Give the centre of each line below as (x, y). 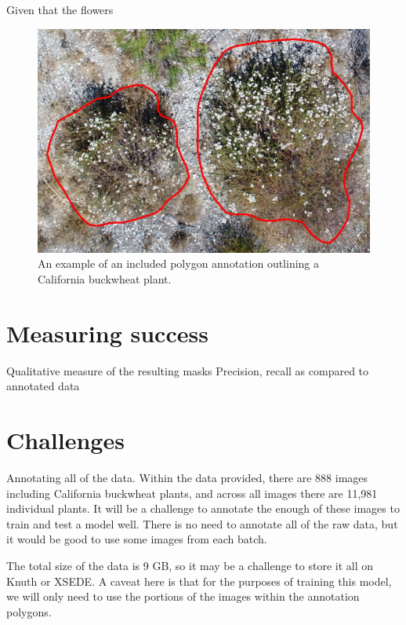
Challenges (65, 440)
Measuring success (107, 333)
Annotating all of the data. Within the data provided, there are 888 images (187, 478)
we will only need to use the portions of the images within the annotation (183, 596)
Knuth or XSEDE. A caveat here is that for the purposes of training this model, (199, 581)
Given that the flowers (60, 9)
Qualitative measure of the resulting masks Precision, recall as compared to (188, 370)
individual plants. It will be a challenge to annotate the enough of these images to (203, 508)
